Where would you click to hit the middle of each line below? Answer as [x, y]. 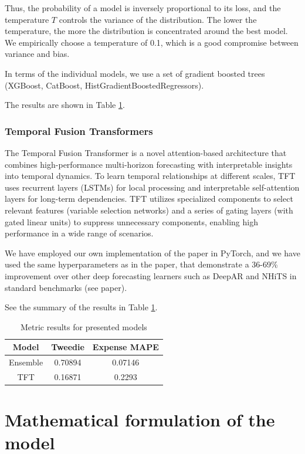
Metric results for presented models [84, 326]
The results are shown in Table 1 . [65, 105]
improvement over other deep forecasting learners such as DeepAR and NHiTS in [151, 275]
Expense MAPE [126, 347]
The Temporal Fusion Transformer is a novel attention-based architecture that [146, 152]
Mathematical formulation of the [140, 420]
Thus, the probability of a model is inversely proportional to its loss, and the [143, 8]
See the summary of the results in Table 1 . [81, 307]
